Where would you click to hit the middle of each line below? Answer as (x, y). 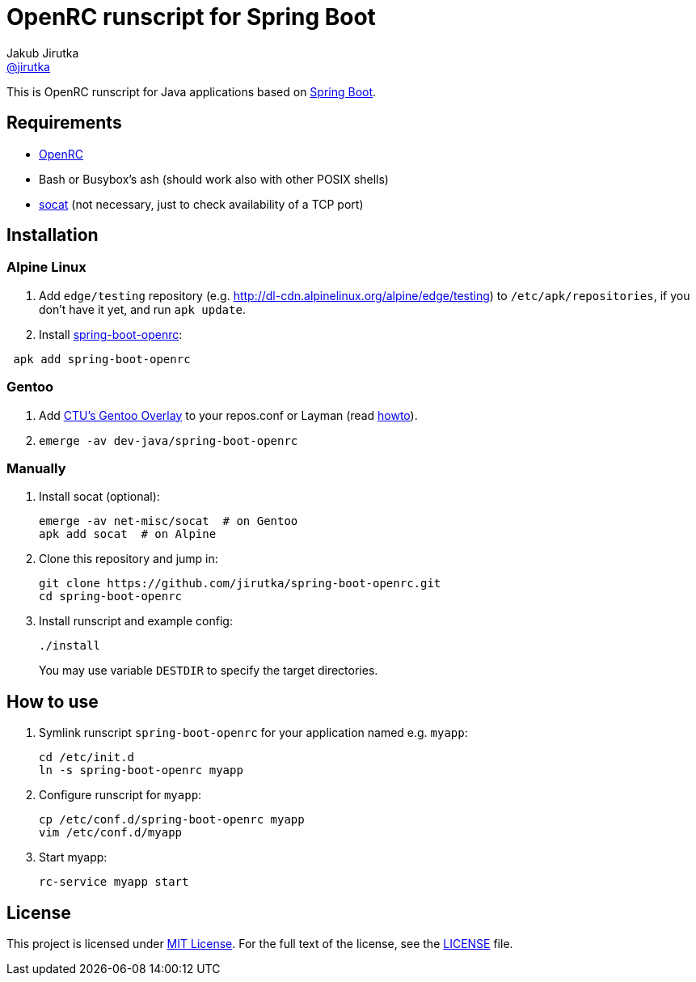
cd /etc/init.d (87, 758)
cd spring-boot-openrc (111, 597)
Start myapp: (73, 857)
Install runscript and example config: (136, 621)
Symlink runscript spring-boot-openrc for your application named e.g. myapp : (253, 733)
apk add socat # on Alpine (128, 534)
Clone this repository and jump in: (129, 559)
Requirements (64, 123)
